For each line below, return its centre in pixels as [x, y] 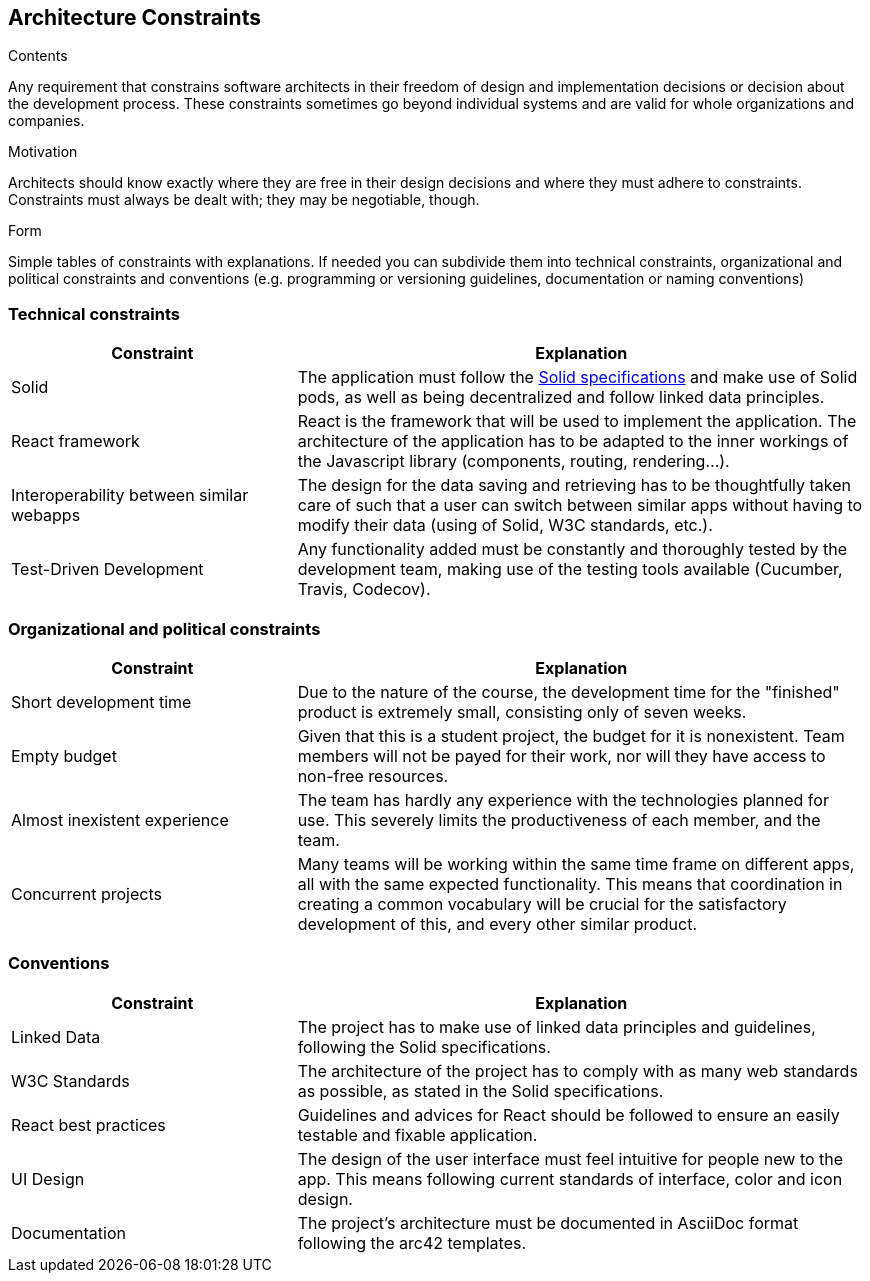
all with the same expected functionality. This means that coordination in [570, 883]
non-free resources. [373, 775]
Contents [38, 56]
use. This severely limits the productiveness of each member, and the [559, 819]
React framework [75, 441]
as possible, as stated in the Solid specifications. [480, 1090]
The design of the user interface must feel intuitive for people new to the [570, 1158]
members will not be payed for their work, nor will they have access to [561, 755]
